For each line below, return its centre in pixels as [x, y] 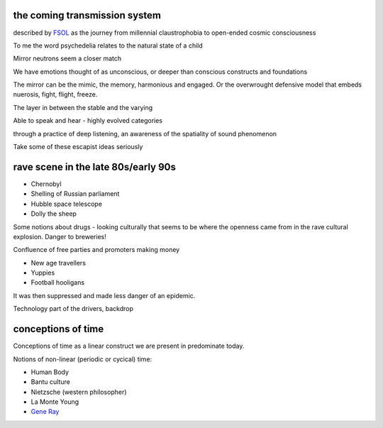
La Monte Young [55, 402]
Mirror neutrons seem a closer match [67, 59]
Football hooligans [58, 282]
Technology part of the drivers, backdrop [73, 309]
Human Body [50, 372]
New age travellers [59, 263]
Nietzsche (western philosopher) [79, 392]
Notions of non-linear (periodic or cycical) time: [83, 359]
